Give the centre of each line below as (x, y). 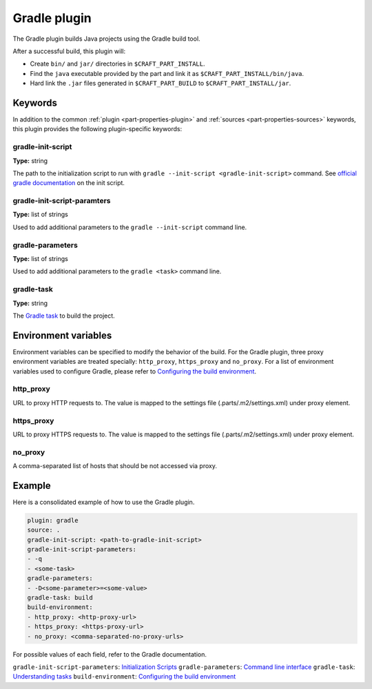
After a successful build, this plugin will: (69, 51)
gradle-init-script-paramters (62, 201)
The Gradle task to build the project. (64, 316)
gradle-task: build (60, 598)
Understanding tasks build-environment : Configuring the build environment (124, 677)
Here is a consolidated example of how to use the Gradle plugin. (104, 502)
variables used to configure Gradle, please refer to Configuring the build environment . (135, 371)
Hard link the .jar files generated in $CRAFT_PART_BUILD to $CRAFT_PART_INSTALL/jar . (161, 84)
